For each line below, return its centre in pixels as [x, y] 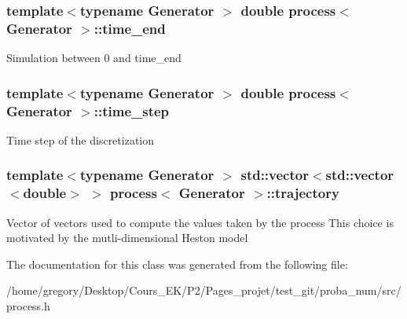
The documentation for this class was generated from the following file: [177, 264]
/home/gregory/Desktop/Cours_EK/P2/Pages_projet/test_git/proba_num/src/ [204, 290]
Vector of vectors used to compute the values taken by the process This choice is [200, 222]
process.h [28, 305]
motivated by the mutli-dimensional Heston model [127, 238]
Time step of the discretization [81, 139]
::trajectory [303, 193]
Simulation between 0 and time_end [94, 58]
